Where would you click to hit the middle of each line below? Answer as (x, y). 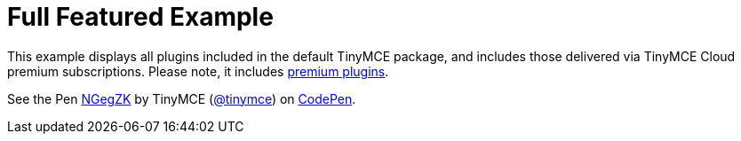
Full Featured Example (140, 17)
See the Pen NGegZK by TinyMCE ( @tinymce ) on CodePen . (182, 98)
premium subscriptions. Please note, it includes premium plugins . (198, 71)
